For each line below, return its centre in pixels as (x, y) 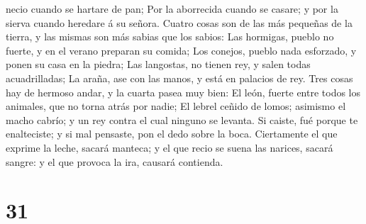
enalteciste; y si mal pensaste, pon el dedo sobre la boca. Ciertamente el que (172, 134)
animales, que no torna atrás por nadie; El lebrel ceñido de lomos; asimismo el (176, 106)
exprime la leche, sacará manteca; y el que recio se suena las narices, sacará (170, 147)
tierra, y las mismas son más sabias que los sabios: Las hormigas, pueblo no (170, 37)
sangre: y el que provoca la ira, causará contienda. (115, 161)
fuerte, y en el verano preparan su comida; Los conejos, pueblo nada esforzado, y (181, 50)
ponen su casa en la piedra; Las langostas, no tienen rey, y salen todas (158, 64)
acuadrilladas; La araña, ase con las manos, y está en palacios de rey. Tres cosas (179, 78)
